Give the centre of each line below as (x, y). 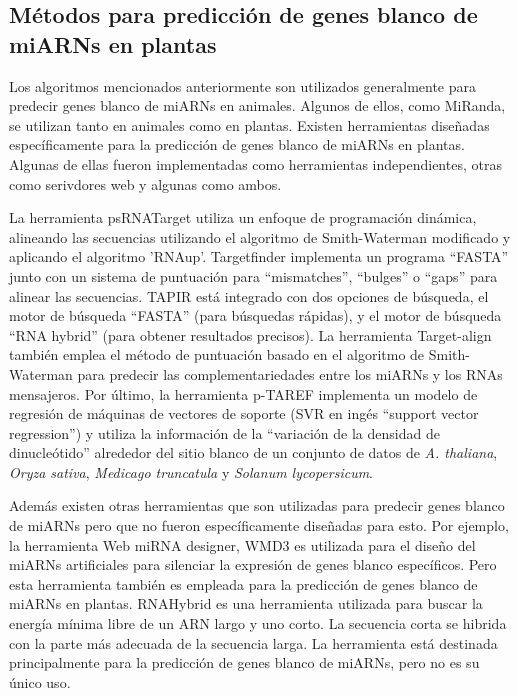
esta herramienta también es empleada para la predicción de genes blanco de (243, 583)
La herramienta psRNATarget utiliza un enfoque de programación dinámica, (243, 217)
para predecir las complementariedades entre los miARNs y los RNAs (290, 373)
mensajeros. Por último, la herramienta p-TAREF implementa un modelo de (243, 393)
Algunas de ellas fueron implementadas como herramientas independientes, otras (255, 163)
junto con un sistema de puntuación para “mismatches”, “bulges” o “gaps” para (253, 275)
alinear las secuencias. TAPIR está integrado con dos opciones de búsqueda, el (249, 295)
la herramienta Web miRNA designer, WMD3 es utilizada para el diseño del (242, 544)
